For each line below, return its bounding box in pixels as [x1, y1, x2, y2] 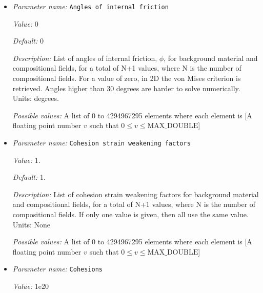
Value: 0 [12, 18, 38, 29]
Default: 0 [12, 35, 44, 46]
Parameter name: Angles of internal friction [12, 1, 169, 11]
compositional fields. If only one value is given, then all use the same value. [12, 209, 249, 220]
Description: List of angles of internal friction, [12, 52, 157, 63]
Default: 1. [12, 172, 46, 182]
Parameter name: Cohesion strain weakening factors [12, 137, 191, 148]
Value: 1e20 [12, 281, 49, 291]
